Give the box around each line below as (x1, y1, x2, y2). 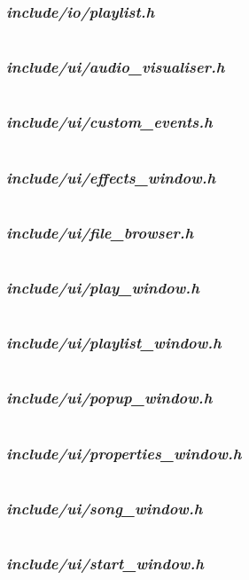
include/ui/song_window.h (6, 497, 203, 519)
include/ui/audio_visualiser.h (6, 56, 225, 78)
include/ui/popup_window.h (6, 387, 213, 409)
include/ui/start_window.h (6, 553, 204, 575)
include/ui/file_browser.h (6, 221, 194, 243)
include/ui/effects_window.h (6, 166, 216, 188)
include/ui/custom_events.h (6, 111, 213, 133)
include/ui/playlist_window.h (6, 332, 222, 354)
